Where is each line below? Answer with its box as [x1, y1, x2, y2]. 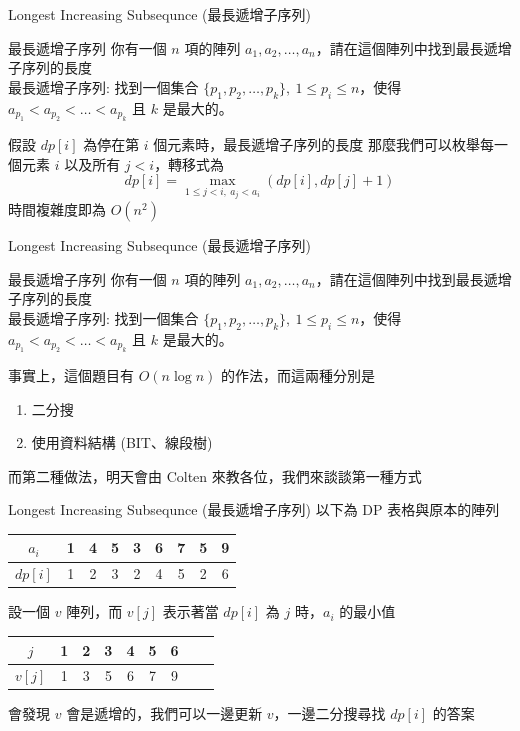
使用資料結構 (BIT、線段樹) [31, 432, 213, 453]
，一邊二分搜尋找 [273, 703, 386, 724]
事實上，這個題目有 [8, 365, 134, 386]
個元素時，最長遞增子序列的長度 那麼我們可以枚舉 [153, 133, 480, 154]
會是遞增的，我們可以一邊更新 [66, 703, 263, 724]
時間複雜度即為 [8, 199, 106, 220]
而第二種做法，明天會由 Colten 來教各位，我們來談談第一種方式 [8, 465, 422, 486]
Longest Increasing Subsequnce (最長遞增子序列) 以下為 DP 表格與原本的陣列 [8, 499, 500, 520]
